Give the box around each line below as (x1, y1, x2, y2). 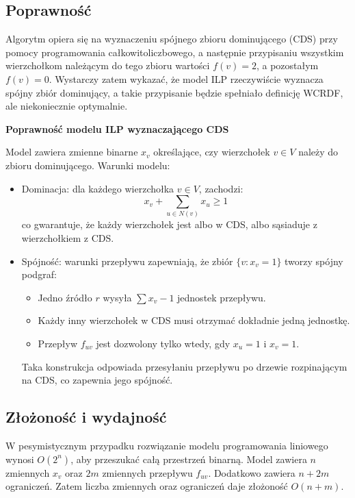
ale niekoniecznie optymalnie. (5, 99, 128, 113)
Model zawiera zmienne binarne (5, 145, 138, 159)
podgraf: (21, 267, 57, 282)
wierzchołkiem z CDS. (21, 231, 114, 245)
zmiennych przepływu (102, 465, 193, 480)
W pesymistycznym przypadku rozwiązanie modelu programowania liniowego (5, 438, 328, 453)
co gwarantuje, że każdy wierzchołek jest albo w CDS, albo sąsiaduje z (21, 217, 317, 232)
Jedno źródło (38, 290, 92, 304)
